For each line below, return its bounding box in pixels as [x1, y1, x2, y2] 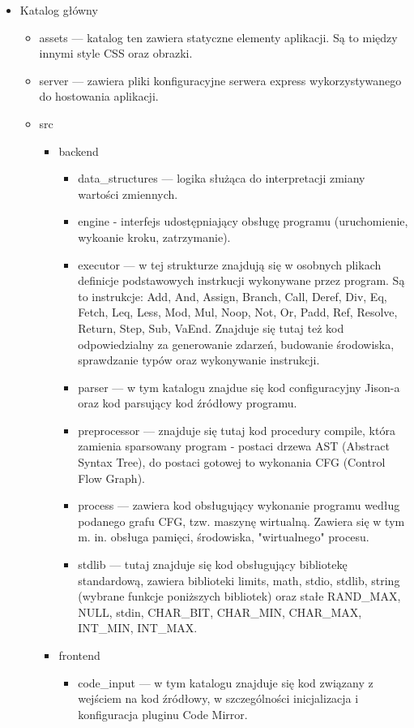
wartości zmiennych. [78, 185, 178, 202]
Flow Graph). [78, 469, 145, 486]
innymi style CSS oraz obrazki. [39, 45, 193, 62]
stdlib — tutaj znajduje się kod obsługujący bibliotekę [78, 556, 348, 573]
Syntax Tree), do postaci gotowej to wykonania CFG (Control [78, 454, 386, 471]
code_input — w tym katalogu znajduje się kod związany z [78, 674, 373, 691]
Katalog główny [19, 2, 98, 18]
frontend [58, 647, 100, 663]
